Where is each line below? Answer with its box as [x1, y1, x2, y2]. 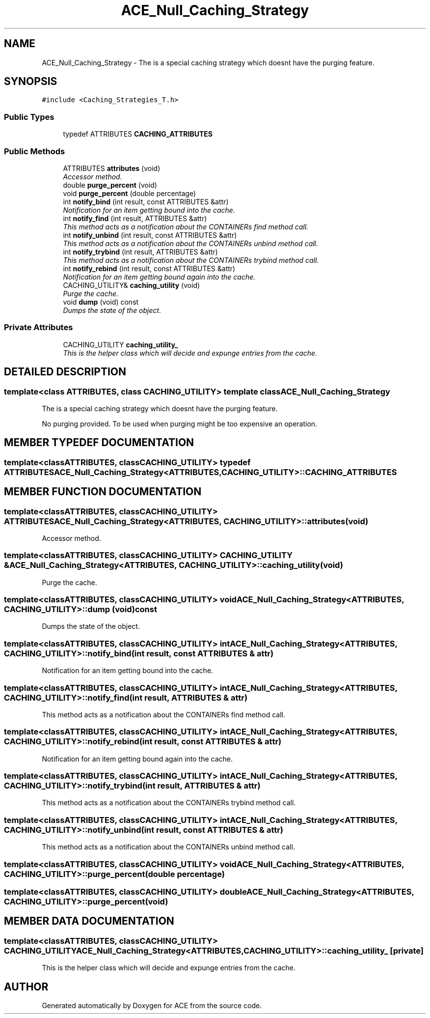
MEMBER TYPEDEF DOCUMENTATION [4, 436, 194, 449]
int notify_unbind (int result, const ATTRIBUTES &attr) [63, 230, 237, 239]
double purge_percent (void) [63, 180, 157, 189]
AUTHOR [4, 980, 49, 993]
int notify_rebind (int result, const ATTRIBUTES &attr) [63, 264, 236, 273]
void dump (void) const [63, 297, 139, 306]
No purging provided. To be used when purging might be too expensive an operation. [42, 419, 318, 428]
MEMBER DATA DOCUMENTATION [4, 915, 174, 928]
